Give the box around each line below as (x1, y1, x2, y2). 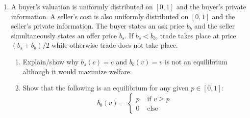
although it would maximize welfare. (23, 66, 132, 76)
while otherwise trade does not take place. (51, 40, 178, 50)
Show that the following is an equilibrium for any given (23, 83, 189, 93)
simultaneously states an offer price (11, 30, 117, 40)
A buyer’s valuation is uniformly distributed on (11, 1, 153, 11)
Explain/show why (23, 56, 79, 66)
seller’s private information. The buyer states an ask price (11, 21, 185, 31)
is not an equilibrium (165, 56, 228, 66)
